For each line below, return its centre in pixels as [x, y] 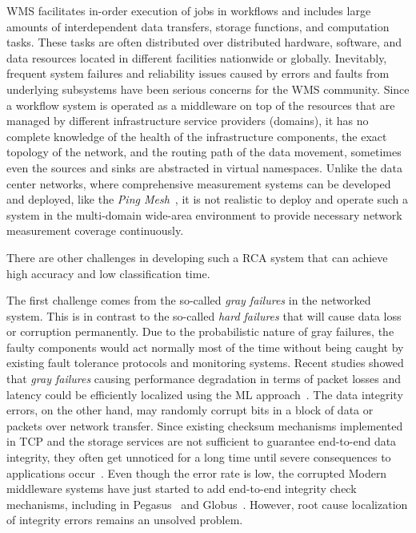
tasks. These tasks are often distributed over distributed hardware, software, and [204, 42]
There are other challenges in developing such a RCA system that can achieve [197, 257]
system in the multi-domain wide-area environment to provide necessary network [204, 214]
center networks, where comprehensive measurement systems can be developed [199, 183]
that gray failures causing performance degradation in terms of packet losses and [204, 379]
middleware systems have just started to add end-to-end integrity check [182, 489]
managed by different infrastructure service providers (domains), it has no [188, 121]
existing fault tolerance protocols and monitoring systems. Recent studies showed [205, 363]
